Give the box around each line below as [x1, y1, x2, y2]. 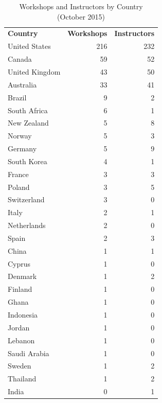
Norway [8, 130, 32, 141]
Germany [8, 143, 37, 154]
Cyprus [8, 258, 31, 269]
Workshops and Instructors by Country [19, 1, 143, 11]
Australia [8, 79, 37, 90]
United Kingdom [8, 66, 61, 77]
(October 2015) [57, 11, 105, 22]
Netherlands [8, 220, 46, 231]
